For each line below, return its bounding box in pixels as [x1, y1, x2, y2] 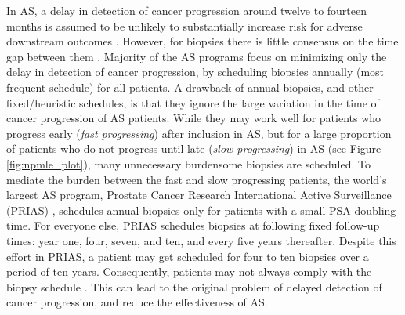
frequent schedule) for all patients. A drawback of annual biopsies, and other [6, 78, 374, 95]
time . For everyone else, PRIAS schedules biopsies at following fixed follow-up [6, 217, 380, 234]
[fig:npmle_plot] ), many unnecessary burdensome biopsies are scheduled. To [6, 155, 371, 172]
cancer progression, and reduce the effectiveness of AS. [6, 294, 268, 310]
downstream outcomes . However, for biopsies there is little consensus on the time [6, 33, 399, 49]
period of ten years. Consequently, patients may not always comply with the [6, 263, 372, 280]
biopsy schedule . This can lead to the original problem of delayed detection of [6, 278, 382, 295]
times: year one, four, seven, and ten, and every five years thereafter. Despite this [6, 232, 396, 248]
